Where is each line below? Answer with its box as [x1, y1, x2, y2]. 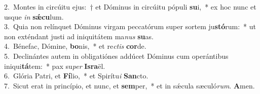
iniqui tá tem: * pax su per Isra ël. [4, 60, 105, 71]
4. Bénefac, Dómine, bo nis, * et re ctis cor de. [4, 41, 146, 51]
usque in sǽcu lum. [4, 11, 64, 22]
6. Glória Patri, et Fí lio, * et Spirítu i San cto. [4, 70, 148, 81]
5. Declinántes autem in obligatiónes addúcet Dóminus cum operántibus [4, 50, 229, 61]
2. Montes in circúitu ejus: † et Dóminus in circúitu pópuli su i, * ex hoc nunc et [4, 2, 256, 12]
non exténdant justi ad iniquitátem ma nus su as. [4, 31, 154, 41]
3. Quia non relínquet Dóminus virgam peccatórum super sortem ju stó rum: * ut [4, 21, 256, 32]
